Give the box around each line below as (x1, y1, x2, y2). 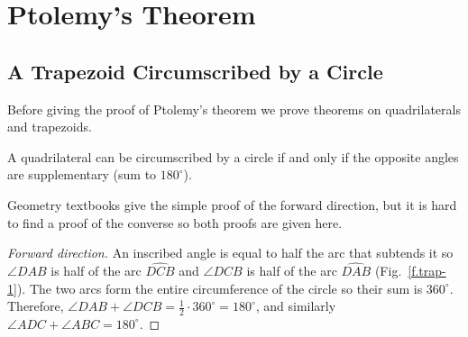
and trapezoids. (7, 117, 92, 136)
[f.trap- (408, 260, 446, 279)
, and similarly (255, 296, 336, 315)
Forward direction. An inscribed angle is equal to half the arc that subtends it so (7, 243, 454, 262)
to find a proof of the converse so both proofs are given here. (7, 213, 343, 232)
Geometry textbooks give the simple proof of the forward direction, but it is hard (7, 195, 457, 214)
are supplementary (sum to (7, 165, 157, 184)
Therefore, (7, 296, 64, 315)
